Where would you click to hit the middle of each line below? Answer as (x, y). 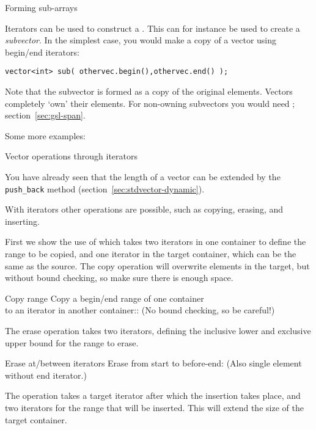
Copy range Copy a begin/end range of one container (105, 298)
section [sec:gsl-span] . (45, 115)
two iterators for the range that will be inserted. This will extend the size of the (154, 407)
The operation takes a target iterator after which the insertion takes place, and (153, 395)
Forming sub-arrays (41, 7)
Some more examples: (45, 135)
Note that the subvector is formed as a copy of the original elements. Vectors (149, 91)
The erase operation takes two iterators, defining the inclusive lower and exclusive (158, 330)
